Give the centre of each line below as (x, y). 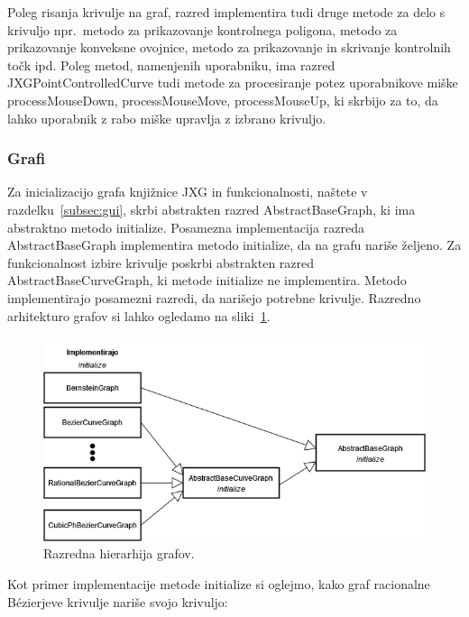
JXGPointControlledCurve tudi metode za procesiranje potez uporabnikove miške (233, 83)
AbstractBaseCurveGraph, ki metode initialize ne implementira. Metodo (207, 280)
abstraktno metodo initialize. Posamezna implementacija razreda (186, 227)
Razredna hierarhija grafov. (119, 553)
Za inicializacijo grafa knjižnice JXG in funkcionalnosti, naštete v (188, 192)
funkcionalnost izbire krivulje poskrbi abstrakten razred (161, 262)
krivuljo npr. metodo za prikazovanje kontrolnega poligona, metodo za (202, 29)
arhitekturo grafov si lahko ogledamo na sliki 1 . (139, 315)
